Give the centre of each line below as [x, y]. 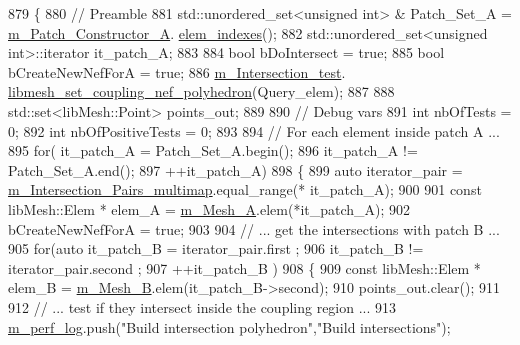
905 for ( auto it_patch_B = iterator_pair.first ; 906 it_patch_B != [216, 248]
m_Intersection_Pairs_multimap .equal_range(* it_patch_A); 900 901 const [245, 189]
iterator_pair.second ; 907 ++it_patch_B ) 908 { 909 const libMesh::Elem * [244, 267]
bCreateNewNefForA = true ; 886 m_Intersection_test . [177, 71]
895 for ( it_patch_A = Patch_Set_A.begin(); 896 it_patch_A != [213, 150]
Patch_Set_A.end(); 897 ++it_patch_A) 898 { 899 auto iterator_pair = [235, 169]
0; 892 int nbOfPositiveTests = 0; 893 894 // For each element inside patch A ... [254, 130]
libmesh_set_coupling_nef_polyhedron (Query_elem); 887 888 [201, 91]
